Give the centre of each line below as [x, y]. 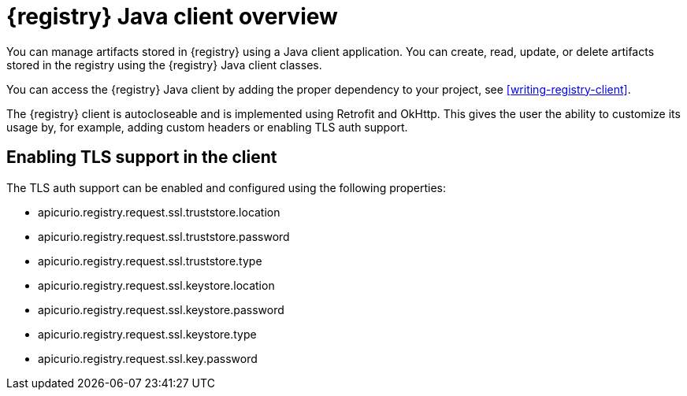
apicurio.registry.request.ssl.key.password [148, 358]
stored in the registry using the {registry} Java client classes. [164, 65]
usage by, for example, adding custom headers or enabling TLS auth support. [207, 127]
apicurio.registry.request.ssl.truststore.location [159, 212]
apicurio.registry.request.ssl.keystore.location [156, 285]
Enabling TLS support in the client [142, 157]
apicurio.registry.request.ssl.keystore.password [161, 309]
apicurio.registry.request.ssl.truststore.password [164, 236]
